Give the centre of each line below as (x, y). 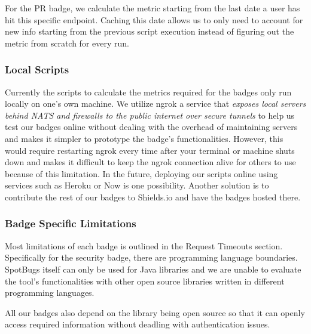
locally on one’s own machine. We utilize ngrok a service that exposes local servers (155, 103)
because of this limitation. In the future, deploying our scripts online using (141, 173)
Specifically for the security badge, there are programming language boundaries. (151, 257)
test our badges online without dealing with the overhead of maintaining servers (151, 127)
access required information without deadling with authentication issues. (138, 324)
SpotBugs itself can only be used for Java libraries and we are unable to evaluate (153, 269)
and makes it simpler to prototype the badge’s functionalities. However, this (144, 138)
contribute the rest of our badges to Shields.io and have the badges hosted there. (153, 197)
